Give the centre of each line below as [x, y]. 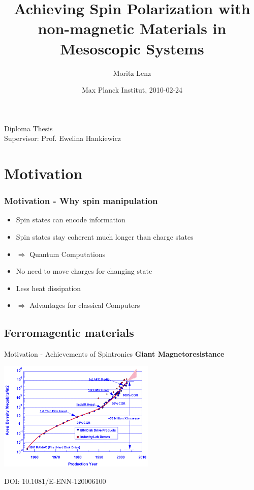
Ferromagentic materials [69, 333]
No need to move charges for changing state [84, 271]
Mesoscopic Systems [132, 48]
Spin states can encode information [71, 220]
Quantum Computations [68, 254]
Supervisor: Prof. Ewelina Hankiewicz [63, 138]
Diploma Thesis [28, 128]
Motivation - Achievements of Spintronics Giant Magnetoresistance [114, 354]
